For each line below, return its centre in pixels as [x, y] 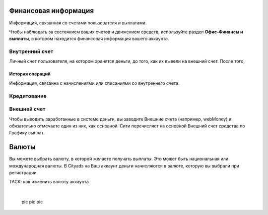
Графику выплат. [27, 133]
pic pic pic [32, 202]
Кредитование [28, 96]
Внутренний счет [31, 52]
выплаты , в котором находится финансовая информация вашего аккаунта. [89, 39]
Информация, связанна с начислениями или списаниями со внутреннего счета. [94, 83]
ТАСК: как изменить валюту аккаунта [49, 182]
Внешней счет [27, 109]
